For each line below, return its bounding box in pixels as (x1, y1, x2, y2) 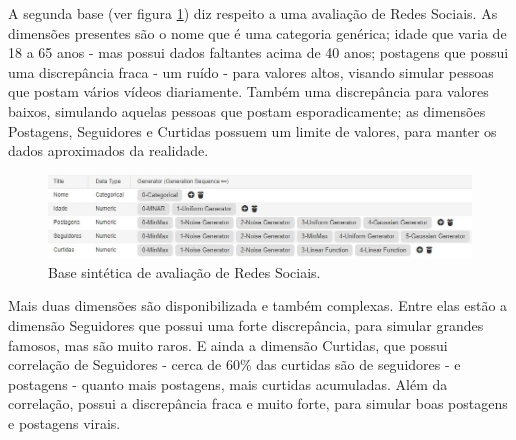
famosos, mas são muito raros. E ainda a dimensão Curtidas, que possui (8, 334, 448, 355)
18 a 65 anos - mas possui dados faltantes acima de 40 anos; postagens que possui (8, 42, 509, 63)
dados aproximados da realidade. (8, 140, 209, 161)
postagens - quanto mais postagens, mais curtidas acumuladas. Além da (8, 373, 448, 394)
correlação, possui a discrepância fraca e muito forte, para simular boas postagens (8, 393, 508, 414)
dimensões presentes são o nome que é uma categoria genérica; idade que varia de (8, 22, 507, 43)
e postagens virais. (8, 412, 121, 433)
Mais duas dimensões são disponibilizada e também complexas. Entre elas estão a (8, 295, 508, 316)
